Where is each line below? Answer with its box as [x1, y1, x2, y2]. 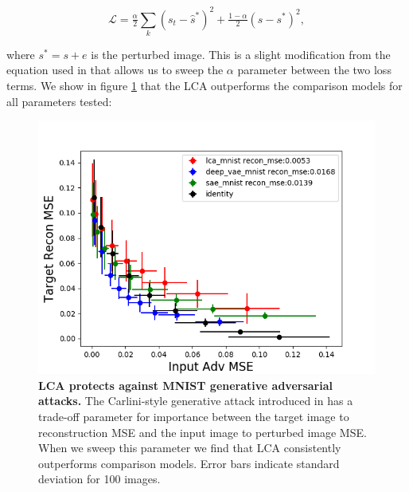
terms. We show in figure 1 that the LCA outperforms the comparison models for [6, 77, 403, 94]
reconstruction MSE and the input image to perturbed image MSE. [38, 423, 367, 440]
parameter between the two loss [237, 61, 391, 78]
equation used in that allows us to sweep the [6, 61, 224, 78]
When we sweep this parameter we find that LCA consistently [38, 439, 341, 456]
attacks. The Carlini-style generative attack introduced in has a [38, 392, 353, 409]
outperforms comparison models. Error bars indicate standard [38, 455, 340, 471]
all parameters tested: [6, 92, 112, 109]
